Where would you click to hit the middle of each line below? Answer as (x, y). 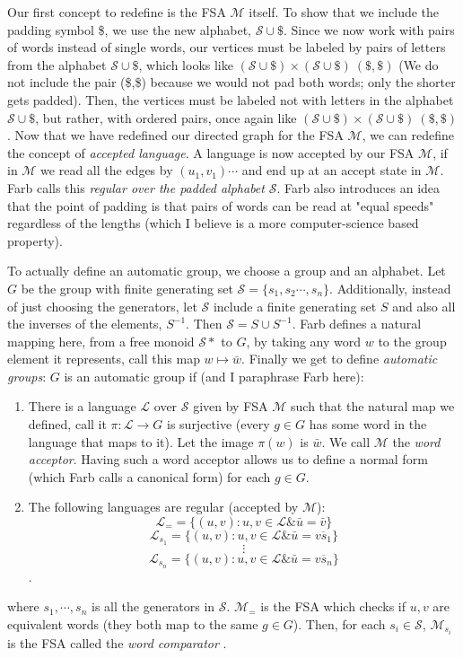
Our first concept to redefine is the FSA (117, 12)
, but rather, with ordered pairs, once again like (166, 117)
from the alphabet (57, 64)
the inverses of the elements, (85, 324)
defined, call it (67, 424)
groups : (27, 376)
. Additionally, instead (390, 288)
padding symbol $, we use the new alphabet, (129, 29)
